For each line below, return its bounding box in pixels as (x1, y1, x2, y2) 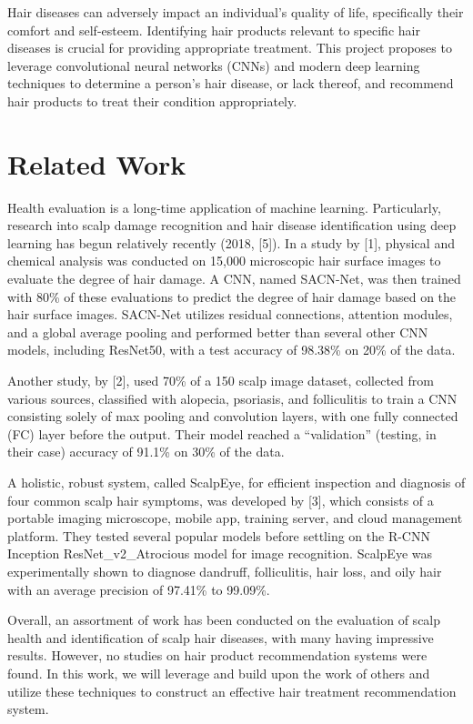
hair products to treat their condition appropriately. (7, 91, 297, 110)
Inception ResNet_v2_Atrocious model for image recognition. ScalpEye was (7, 544, 432, 563)
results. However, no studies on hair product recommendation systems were (7, 646, 428, 665)
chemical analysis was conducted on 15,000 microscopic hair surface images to (7, 251, 441, 270)
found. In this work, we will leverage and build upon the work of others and (7, 663, 430, 682)
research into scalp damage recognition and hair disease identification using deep (7, 216, 457, 235)
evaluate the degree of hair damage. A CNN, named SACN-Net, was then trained (7, 269, 461, 288)
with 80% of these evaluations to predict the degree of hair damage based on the (7, 287, 457, 306)
